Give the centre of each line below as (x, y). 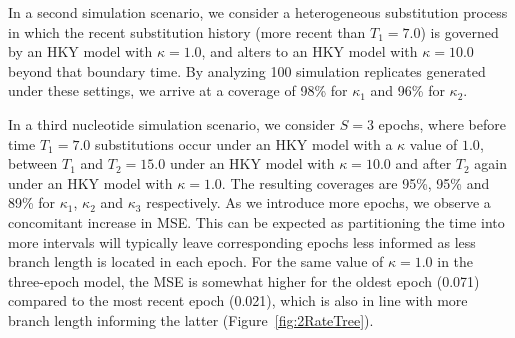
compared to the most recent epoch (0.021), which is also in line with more (238, 300)
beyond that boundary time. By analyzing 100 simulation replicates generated (247, 70)
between (33, 163)
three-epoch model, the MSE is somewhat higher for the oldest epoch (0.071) (244, 280)
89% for (32, 202)
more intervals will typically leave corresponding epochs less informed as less (242, 241)
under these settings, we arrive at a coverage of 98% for (178, 90)
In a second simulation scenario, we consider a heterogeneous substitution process (258, 12)
